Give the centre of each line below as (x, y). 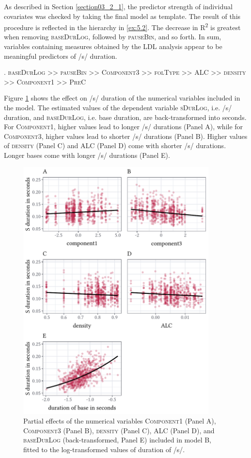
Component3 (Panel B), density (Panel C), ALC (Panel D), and (119, 430)
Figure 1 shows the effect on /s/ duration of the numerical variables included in (122, 98)
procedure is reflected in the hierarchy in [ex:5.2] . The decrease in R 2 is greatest (122, 26)
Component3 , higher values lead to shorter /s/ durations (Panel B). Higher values (126, 136)
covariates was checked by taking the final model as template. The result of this (122, 16)
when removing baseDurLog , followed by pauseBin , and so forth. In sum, (113, 37)
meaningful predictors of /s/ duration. (61, 56)
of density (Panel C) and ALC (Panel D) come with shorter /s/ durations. (115, 145)
